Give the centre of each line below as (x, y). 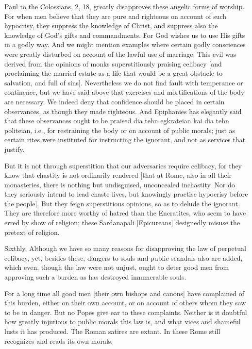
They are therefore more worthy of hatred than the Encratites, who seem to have (125, 213)
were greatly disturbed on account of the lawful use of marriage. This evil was (120, 54)
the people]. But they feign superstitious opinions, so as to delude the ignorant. (122, 203)
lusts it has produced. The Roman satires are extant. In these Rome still (112, 331)
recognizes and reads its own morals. (59, 341)
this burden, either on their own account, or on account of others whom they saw (125, 303)
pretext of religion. (32, 232)
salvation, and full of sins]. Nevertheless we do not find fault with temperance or (124, 82)
